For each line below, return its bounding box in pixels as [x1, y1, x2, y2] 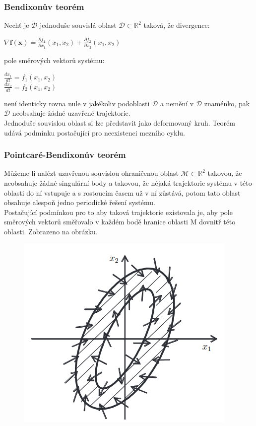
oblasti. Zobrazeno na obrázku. [4, 226, 98, 236]
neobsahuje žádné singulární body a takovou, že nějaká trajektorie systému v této [4, 177, 252, 188]
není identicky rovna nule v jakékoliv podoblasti [4, 98, 150, 108]
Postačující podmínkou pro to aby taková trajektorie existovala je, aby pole [4, 207, 233, 217]
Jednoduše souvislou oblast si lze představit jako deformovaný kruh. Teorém [4, 117, 235, 128]
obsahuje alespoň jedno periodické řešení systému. [4, 197, 155, 208]
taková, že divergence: [143, 20, 210, 30]
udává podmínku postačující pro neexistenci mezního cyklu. [4, 127, 186, 138]
